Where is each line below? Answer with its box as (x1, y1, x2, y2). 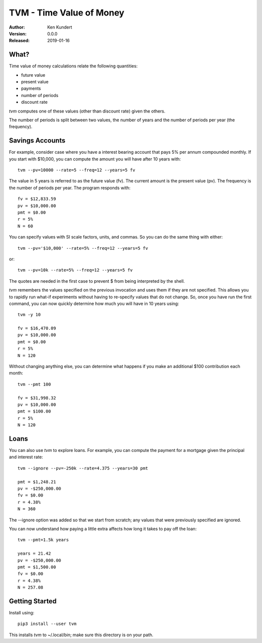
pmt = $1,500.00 (17, 564, 56, 570)
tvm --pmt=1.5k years (17, 537, 69, 543)
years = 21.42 (17, 551, 51, 556)
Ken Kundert (47, 24, 72, 30)
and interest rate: (9, 454, 43, 460)
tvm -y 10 (17, 312, 41, 318)
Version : (9, 31, 27, 36)
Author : (9, 24, 25, 30)
